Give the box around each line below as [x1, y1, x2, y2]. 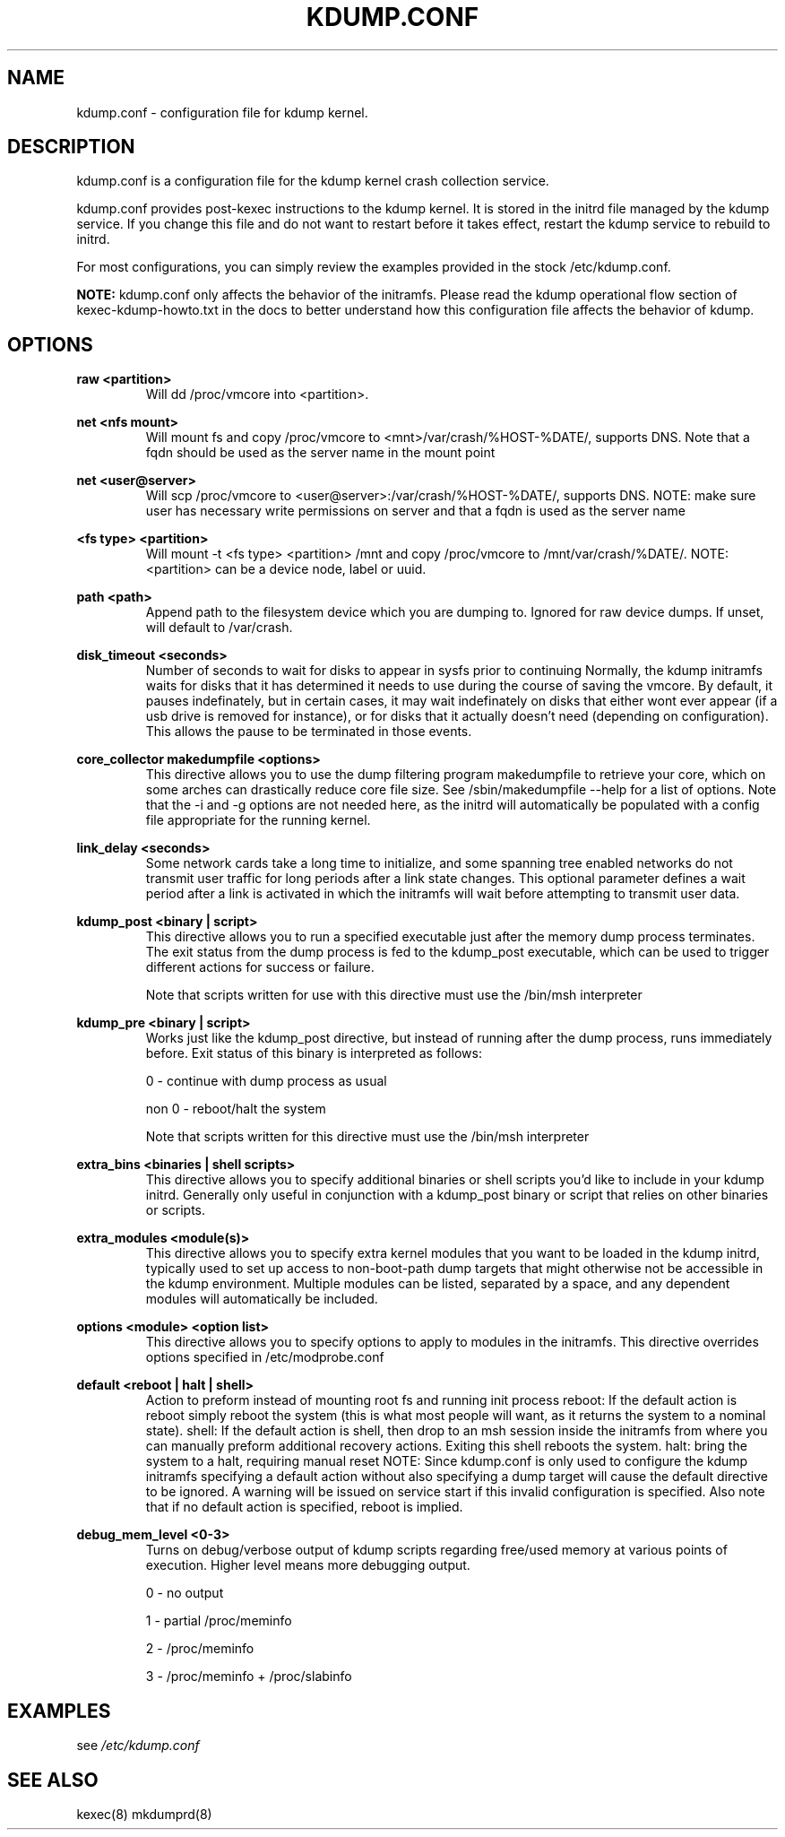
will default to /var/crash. [145, 620, 293, 636]
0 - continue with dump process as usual [145, 1073, 387, 1089]
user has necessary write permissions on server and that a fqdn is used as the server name [145, 503, 686, 519]
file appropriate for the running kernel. [145, 812, 371, 828]
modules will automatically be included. [145, 1291, 378, 1307]
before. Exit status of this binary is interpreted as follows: [145, 1045, 482, 1061]
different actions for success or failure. [145, 959, 375, 975]
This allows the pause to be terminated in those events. [145, 724, 472, 740]
